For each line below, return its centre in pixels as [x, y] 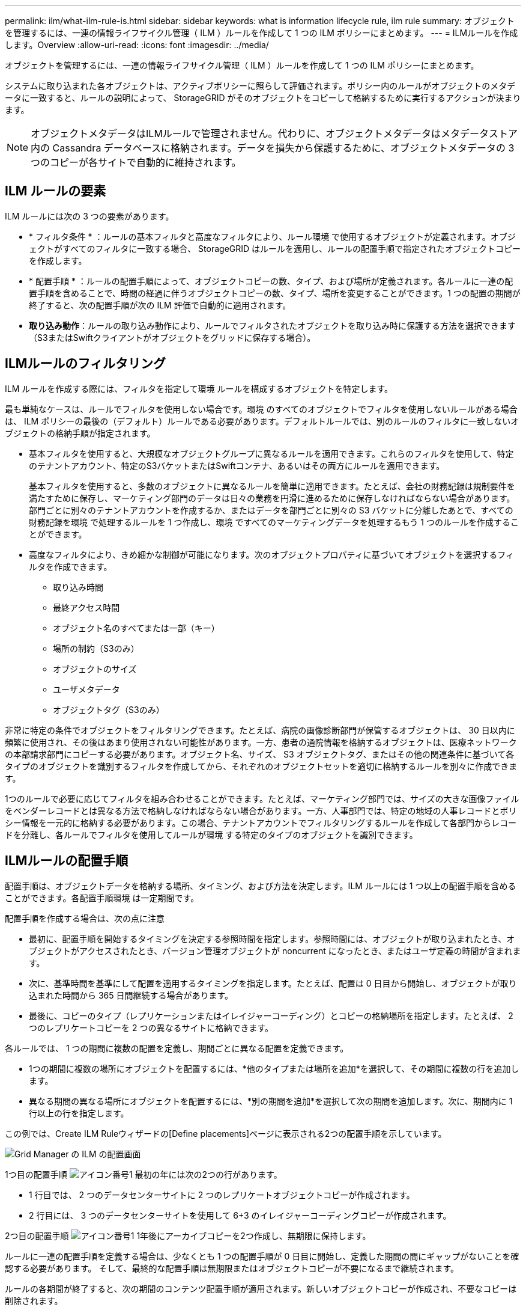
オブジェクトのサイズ [95, 669]
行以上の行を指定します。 [79, 1113]
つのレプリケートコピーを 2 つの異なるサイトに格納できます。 [151, 1027]
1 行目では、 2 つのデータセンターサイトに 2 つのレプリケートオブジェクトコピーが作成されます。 [222, 1195]
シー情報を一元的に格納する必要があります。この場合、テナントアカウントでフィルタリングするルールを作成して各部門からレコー [261, 822]
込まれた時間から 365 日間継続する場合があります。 [131, 995]
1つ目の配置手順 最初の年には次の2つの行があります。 [144, 1174]
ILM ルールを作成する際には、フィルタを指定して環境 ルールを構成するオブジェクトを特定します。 [199, 388]
